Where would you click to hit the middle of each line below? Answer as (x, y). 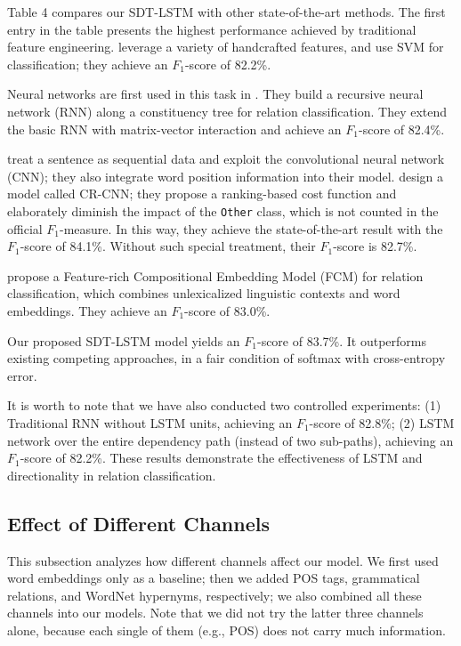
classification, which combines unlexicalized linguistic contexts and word (204, 293)
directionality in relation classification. (112, 475)
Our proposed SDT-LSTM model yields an (124, 340)
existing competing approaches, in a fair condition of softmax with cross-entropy (226, 358)
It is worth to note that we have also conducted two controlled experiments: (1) (224, 405)
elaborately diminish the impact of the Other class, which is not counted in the (223, 210)
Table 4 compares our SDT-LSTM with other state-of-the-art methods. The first (226, 12)
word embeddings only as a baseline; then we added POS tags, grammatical (214, 578)
